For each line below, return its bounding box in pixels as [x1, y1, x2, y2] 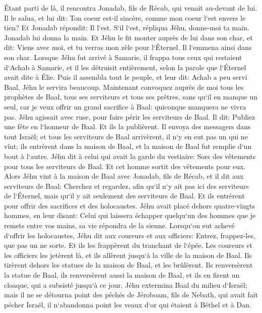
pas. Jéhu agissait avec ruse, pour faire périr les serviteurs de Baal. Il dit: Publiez [4, 111, 255, 122]
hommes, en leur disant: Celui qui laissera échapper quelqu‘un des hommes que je [4, 210, 256, 221]
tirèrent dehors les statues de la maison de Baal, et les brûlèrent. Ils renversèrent [4, 259, 253, 270]
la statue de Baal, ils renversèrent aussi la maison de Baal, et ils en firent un [4, 270, 240, 280]
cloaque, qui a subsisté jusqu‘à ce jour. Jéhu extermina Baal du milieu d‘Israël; [4, 279, 247, 290]
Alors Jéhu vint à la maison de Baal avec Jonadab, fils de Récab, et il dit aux [4, 171, 244, 181]
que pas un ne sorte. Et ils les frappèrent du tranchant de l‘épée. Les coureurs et [4, 240, 253, 250]
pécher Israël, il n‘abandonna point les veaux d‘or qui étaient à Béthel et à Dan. [4, 299, 251, 309]
